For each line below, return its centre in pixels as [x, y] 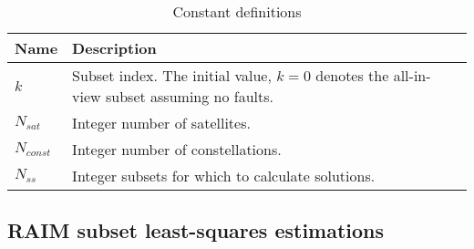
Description [114, 48]
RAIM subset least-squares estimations [196, 230]
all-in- [412, 75]
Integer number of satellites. [161, 123]
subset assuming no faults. [189, 96]
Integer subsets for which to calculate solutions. [224, 176]
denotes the [352, 75]
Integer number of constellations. [177, 149]
